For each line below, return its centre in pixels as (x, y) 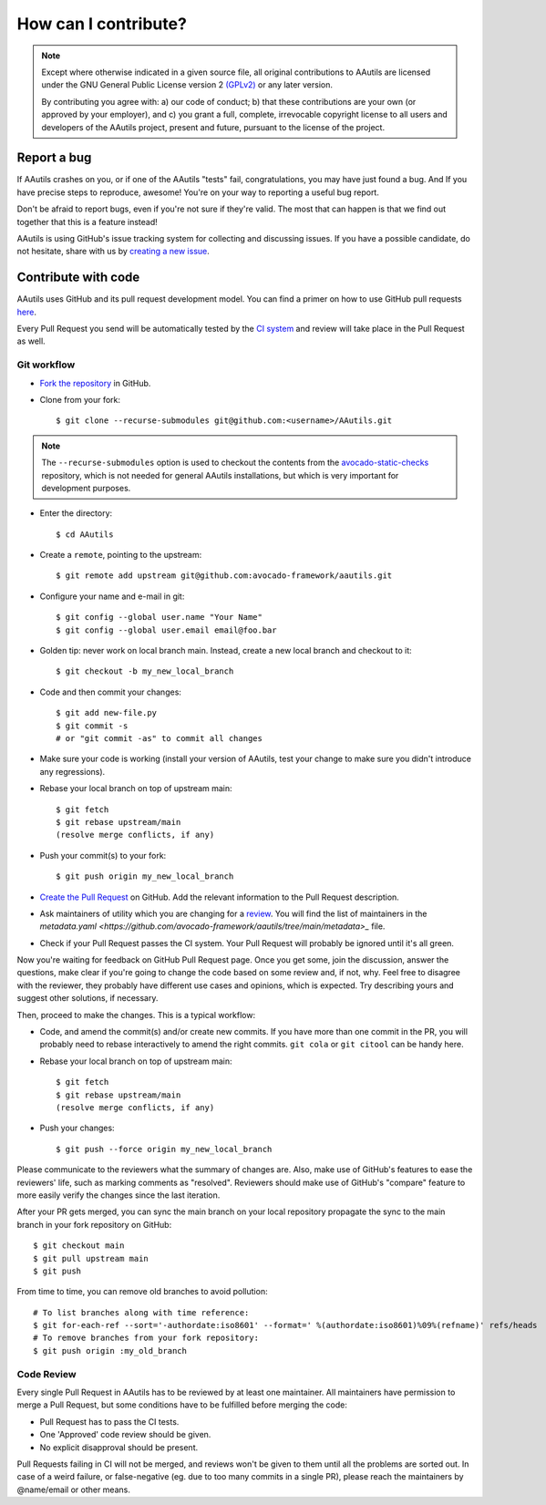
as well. (31, 341)
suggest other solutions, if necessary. (88, 998)
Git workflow (46, 365)
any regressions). (72, 771)
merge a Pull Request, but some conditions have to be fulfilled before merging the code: (182, 1405)
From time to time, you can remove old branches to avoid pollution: (142, 1292)
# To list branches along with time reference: (141, 1312)
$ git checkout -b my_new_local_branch (145, 671)
